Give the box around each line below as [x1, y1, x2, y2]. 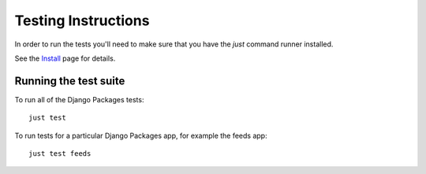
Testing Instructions [14, 12, 150, 29]
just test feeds [28, 150, 92, 158]
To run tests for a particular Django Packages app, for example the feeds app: [14, 131, 267, 140]
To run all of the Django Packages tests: [14, 94, 144, 104]
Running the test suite [14, 74, 125, 87]
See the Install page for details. [14, 54, 116, 63]
